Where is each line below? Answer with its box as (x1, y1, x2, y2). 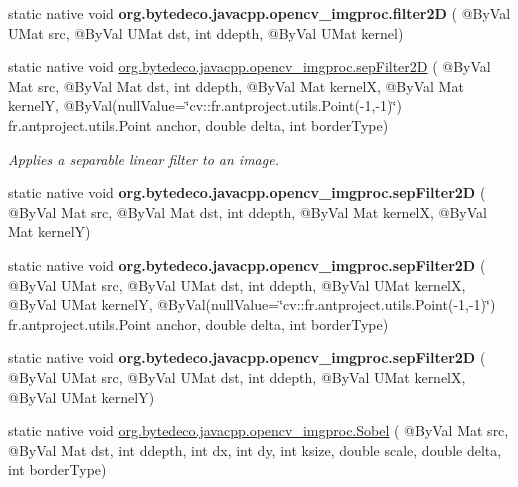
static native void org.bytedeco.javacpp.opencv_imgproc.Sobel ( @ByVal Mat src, (8, 420, 509, 441)
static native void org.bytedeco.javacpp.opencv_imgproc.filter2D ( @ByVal (8, 3, 511, 23)
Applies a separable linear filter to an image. (8, 148, 279, 169)
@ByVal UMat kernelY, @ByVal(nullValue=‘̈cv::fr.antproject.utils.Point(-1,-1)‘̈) (8, 294, 496, 315)
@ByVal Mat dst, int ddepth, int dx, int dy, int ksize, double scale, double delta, (8, 439, 502, 460)
